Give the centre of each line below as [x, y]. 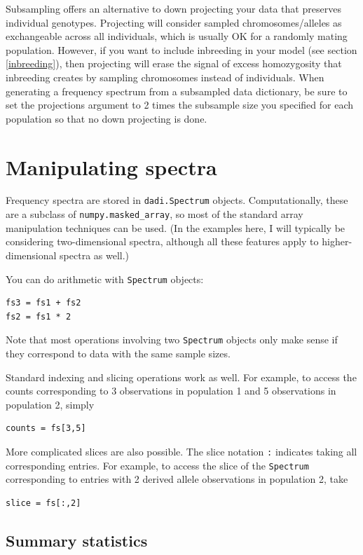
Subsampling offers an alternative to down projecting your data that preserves [173, 8]
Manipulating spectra [111, 166]
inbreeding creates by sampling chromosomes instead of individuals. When [165, 77]
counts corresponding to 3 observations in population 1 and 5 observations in [171, 391]
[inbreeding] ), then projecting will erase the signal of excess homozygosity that [174, 63]
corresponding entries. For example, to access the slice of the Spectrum [157, 465]
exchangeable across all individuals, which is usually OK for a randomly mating [177, 36]
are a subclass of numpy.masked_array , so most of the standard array [155, 214]
